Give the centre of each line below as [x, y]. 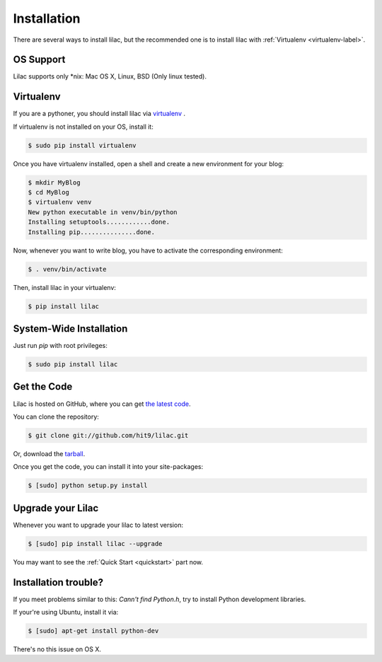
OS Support [39, 60]
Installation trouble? [58, 582]
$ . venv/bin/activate [67, 269]
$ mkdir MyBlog [54, 182]
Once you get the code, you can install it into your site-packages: [108, 467]
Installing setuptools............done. [99, 222]
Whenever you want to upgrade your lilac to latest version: [98, 525]
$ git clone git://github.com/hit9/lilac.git [108, 435]
